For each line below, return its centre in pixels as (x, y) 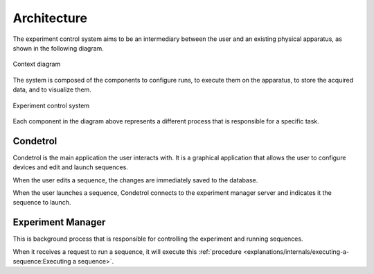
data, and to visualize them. (52, 89)
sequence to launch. (42, 203)
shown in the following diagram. (58, 48)
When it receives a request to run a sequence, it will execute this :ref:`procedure (127, 251)
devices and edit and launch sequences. (70, 167)
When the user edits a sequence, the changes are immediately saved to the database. (135, 180)
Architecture (50, 18)
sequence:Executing (42, 262)
